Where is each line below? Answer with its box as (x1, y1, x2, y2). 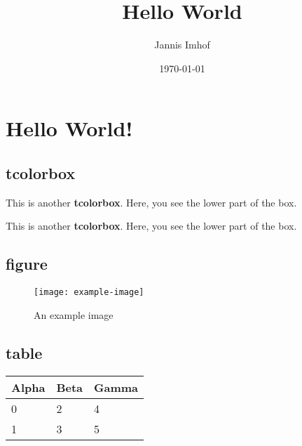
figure (6, 253, 48, 275)
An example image (34, 307, 114, 322)
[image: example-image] (34, 287, 144, 298)
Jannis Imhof (154, 37, 210, 52)
